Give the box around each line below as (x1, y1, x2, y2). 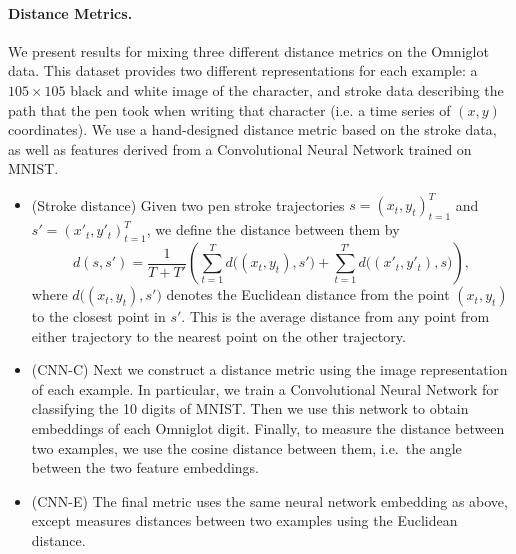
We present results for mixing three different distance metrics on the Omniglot (8, 40, 489, 61)
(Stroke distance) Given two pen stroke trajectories (31, 194, 345, 215)
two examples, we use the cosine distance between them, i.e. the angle (31, 437, 462, 458)
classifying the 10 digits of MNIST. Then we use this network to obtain (31, 398, 469, 419)
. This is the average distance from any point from (181, 306, 490, 327)
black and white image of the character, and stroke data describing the (70, 79, 504, 100)
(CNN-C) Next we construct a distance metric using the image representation (31, 359, 508, 380)
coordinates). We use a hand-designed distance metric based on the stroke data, (8, 119, 497, 140)
